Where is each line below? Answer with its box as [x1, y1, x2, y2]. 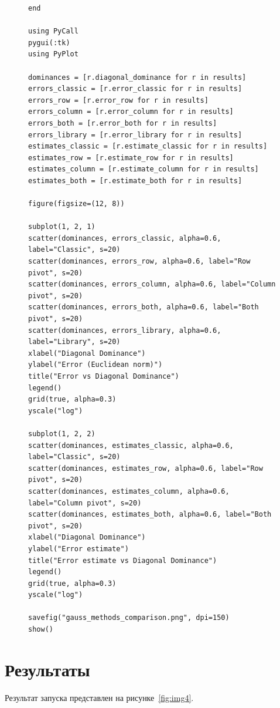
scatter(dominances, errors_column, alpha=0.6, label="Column [28, 280, 276, 289]
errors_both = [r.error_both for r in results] [28, 119, 217, 127]
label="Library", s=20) [28, 338, 121, 346]
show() [28, 625, 53, 634]
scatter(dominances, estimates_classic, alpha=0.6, [28, 441, 234, 450]
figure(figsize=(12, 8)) [28, 200, 125, 208]
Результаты [5, 657, 90, 681]
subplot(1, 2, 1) [28, 222, 95, 231]
